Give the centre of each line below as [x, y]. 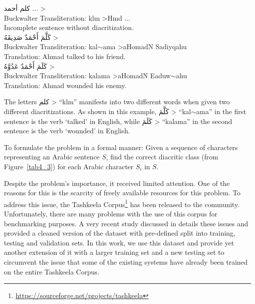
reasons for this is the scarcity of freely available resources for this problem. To [122, 193]
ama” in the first [221, 111]
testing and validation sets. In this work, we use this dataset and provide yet [119, 242]
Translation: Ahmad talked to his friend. [65, 56]
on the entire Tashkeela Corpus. [52, 271]
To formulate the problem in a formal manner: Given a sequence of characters [121, 147]
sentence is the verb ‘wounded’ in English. [67, 131]
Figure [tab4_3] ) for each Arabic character [69, 166]
